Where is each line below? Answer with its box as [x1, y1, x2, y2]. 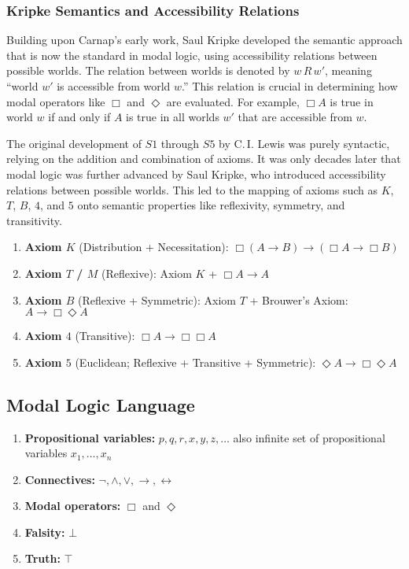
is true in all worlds [126, 109, 219, 125]
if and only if [48, 109, 111, 125]
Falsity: [24, 523, 65, 540]
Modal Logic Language [6, 392, 195, 416]
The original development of [6, 135, 142, 151]
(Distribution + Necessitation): [79, 238, 229, 255]
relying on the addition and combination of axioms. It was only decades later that [6, 150, 401, 167]
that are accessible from [238, 109, 352, 125]
